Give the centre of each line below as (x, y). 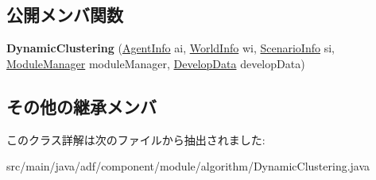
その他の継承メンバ (81, 106)
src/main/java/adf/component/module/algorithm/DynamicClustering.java (188, 166)
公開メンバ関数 (65, 15)
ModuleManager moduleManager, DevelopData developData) (156, 63)
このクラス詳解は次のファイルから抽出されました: (136, 139)
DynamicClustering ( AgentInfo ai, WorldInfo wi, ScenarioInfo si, (171, 48)
